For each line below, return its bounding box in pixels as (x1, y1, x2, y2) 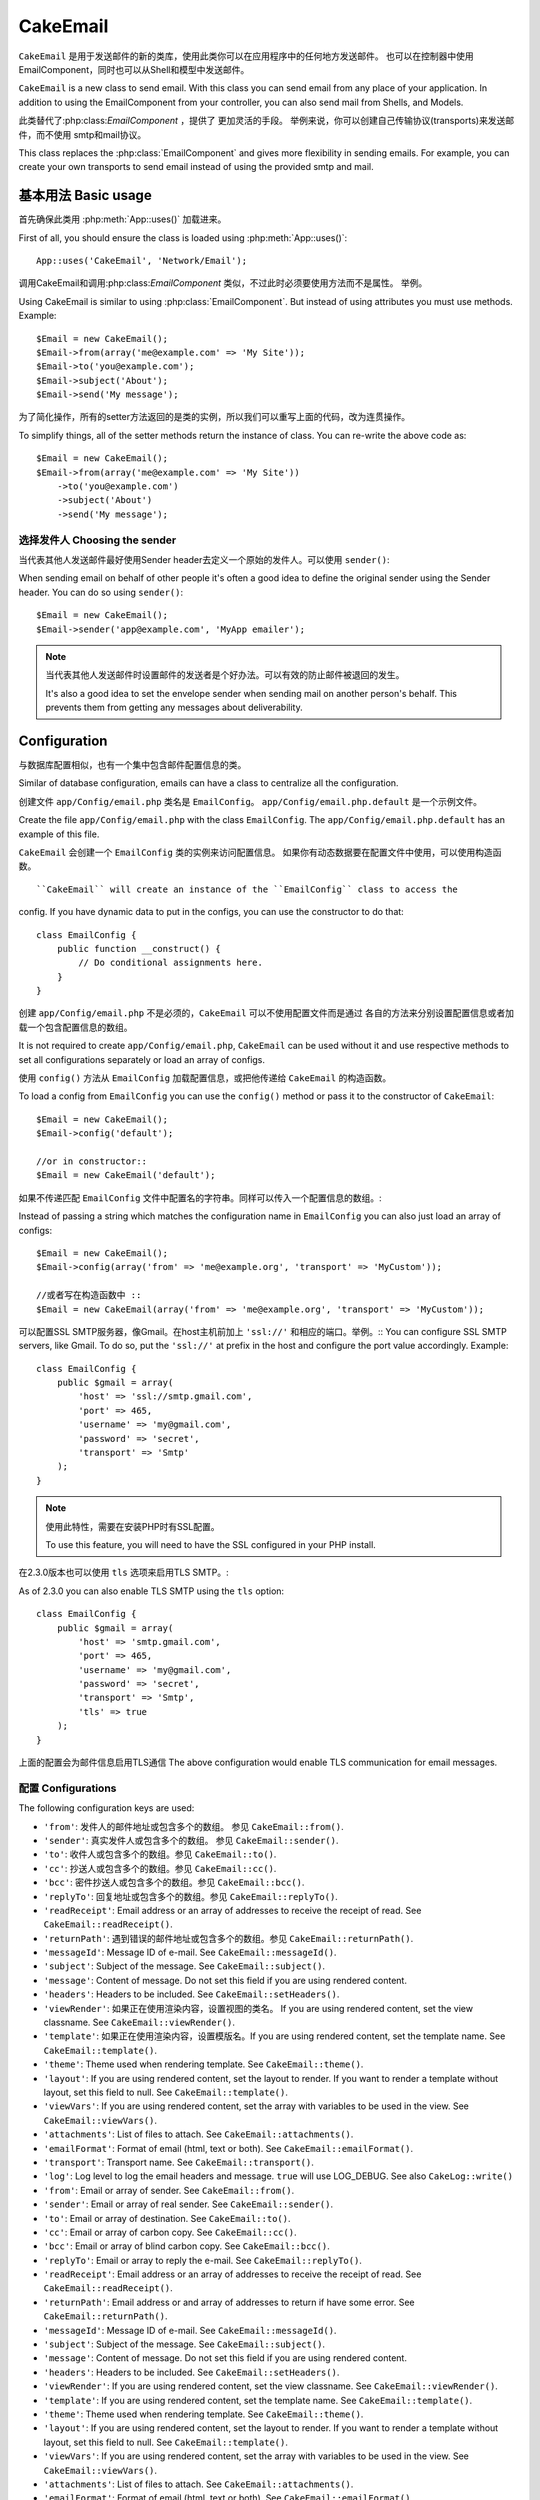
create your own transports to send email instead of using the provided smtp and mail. (18, 161, 374, 173)
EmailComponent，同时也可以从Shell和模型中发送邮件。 (18, 63, 250, 75)
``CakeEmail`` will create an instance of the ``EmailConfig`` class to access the (36, 883, 459, 895)
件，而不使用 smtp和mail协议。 (18, 128, 147, 140)
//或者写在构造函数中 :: (36, 1290, 142, 1301)
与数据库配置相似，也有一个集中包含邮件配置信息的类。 (18, 759, 247, 770)
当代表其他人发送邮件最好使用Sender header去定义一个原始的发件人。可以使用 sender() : (18, 553, 390, 565)
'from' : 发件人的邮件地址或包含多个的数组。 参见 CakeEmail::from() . (43, 1820, 344, 1832)
